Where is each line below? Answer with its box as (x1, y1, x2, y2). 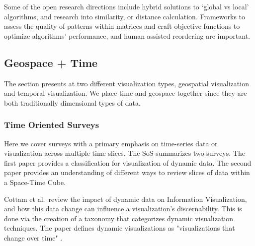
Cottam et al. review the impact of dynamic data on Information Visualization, (4, 193, 247, 204)
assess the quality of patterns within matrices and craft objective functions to (4, 21, 240, 31)
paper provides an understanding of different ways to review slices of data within (4, 167, 250, 178)
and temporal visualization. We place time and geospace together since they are (4, 88, 247, 98)
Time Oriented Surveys (4, 119, 99, 131)
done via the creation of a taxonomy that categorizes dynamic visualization (4, 213, 234, 223)
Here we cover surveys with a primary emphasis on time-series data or (4, 138, 218, 148)
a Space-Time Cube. (4, 177, 66, 187)
